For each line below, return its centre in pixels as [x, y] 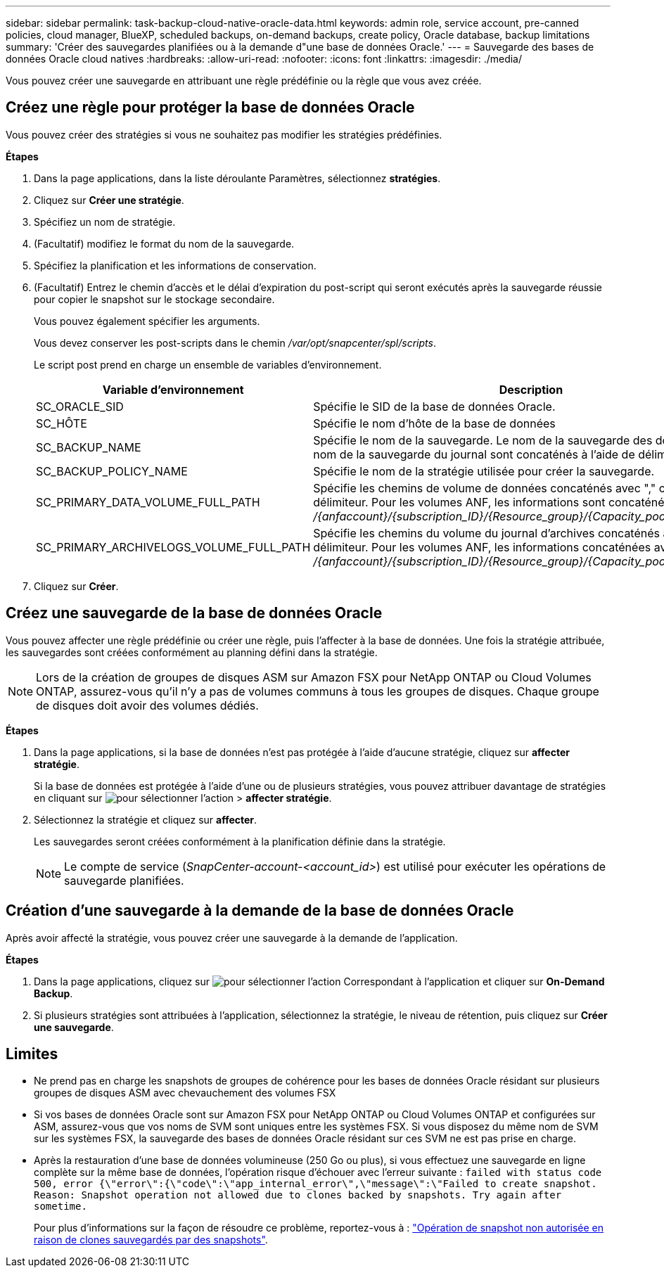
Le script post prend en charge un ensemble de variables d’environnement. [208, 364]
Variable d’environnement [173, 389]
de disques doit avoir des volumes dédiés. [147, 705]
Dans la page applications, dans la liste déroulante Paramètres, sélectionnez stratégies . [237, 178]
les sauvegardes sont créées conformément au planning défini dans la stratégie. [192, 652]
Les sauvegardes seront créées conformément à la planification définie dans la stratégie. [240, 841]
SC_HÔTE [62, 423]
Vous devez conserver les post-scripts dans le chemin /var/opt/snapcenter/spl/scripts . [235, 343]
